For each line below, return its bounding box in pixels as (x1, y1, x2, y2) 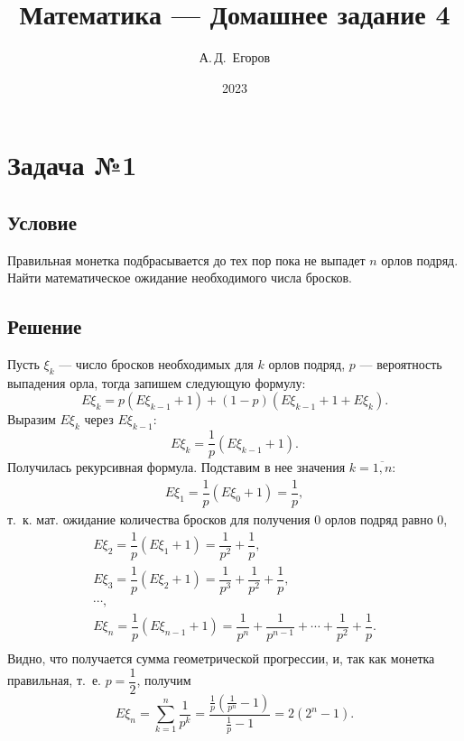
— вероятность (359, 355, 442, 374)
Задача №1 (7, 146, 137, 183)
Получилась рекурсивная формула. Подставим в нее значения (7, 458, 346, 477)
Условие (7, 208, 77, 236)
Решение (7, 312, 82, 340)
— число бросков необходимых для (59, 355, 254, 374)
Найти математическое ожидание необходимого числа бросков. (7, 268, 353, 287)
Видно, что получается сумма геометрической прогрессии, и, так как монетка (7, 648, 435, 667)
